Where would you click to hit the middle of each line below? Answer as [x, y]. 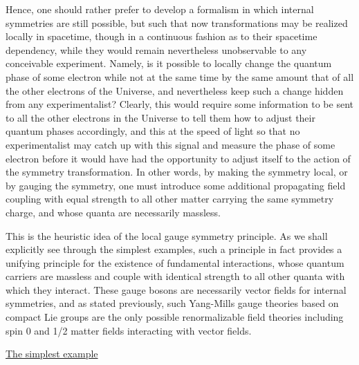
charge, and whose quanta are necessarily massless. [113, 212]
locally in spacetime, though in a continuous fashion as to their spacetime [162, 36]
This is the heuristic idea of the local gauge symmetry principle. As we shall [167, 235]
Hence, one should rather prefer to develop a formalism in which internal [160, 9]
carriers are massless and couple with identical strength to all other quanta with [175, 276]
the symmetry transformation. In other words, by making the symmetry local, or [177, 172]
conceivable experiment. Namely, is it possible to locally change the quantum [169, 63]
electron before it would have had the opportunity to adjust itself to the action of [178, 158]
